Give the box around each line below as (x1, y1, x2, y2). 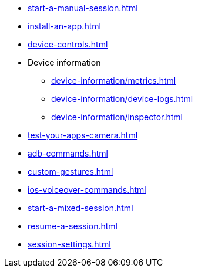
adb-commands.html (28, 148, 109, 158)
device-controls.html (28, 39, 108, 49)
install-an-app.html (28, 21, 101, 31)
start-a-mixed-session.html (28, 203, 133, 213)
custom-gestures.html (28, 166, 113, 176)
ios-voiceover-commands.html (28, 185, 146, 195)
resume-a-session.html (28, 221, 118, 231)
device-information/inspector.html (51, 112, 183, 122)
